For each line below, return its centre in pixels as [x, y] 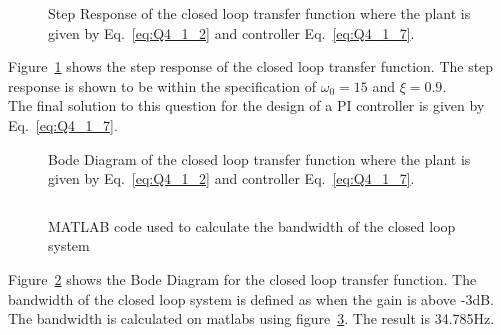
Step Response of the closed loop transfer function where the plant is [259, 13]
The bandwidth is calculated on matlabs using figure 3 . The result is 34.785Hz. [251, 318]
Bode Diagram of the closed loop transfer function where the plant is [259, 158]
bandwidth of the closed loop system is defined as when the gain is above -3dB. [251, 298]
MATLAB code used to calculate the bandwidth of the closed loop [252, 225]
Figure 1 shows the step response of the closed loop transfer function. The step [251, 66]
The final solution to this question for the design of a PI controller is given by [246, 105]
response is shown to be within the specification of [162, 85]
